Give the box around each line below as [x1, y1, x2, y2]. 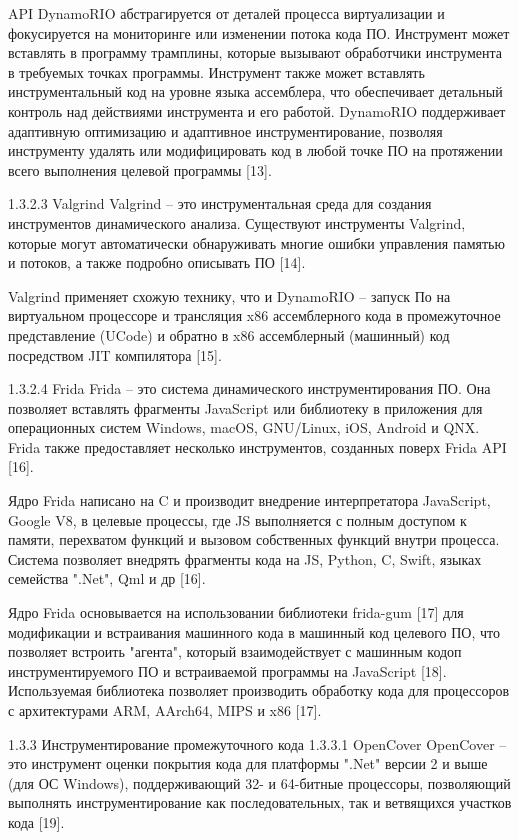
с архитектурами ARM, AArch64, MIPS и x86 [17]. [8, 700, 322, 720]
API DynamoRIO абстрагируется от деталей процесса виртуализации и [8, 3, 445, 23]
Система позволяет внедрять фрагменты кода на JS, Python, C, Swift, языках [8, 548, 482, 569]
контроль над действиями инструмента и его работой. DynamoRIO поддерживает [8, 100, 506, 121]
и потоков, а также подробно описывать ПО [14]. [8, 252, 306, 273]
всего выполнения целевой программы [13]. [8, 159, 272, 180]
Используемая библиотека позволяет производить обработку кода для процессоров [8, 680, 510, 701]
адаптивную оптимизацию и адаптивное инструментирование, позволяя [8, 120, 443, 141]
